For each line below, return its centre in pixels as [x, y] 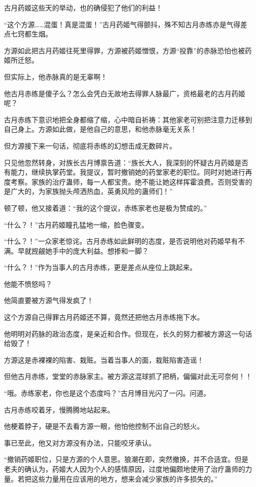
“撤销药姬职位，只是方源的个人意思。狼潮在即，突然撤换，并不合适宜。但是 [126, 459]
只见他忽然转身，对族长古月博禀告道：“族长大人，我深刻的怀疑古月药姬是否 [126, 162]
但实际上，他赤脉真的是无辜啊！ [56, 76]
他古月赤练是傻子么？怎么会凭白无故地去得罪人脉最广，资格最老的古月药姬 [125, 93]
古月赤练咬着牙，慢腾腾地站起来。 [59, 409]
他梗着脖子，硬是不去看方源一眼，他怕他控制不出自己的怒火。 [104, 426]
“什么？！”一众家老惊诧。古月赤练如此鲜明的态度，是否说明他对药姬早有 [121, 241]
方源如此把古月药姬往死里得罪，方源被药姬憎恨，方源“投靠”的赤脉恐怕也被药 [128, 50]
